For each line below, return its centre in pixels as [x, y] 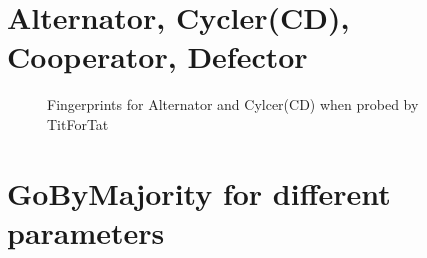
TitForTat [78, 123]
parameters [86, 231]
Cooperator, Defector [157, 56]
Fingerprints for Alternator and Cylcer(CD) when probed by [233, 104]
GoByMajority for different [199, 192]
